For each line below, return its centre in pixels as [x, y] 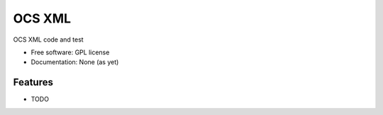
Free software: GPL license [70, 52]
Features [33, 82]
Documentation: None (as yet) [75, 62]
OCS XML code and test [49, 40]
